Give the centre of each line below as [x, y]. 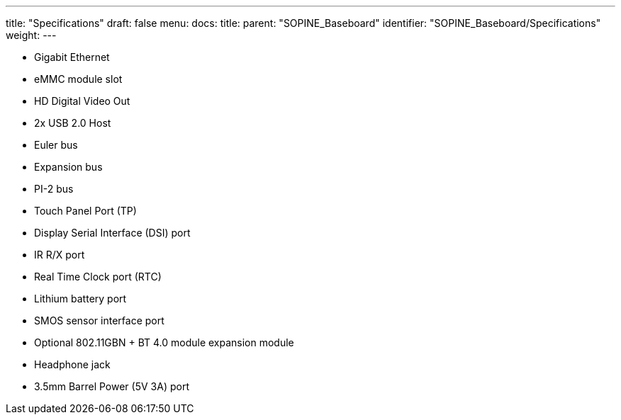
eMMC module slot [78, 79]
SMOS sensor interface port [99, 320]
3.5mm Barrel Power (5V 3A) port [112, 386]
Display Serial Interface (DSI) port [112, 233]
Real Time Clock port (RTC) [98, 277]
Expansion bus [68, 167]
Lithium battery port [80, 299]
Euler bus [56, 145]
